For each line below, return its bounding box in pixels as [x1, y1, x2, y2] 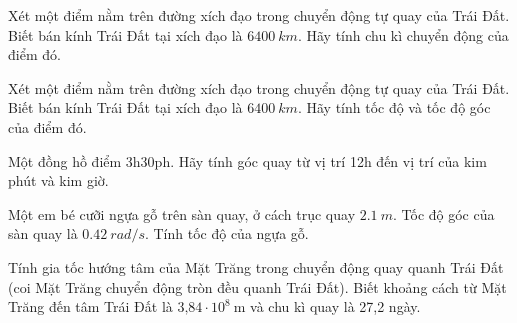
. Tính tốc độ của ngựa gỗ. [144, 223, 309, 244]
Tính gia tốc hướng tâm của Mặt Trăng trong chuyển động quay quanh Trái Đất [8, 256, 504, 277]
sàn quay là [8, 223, 78, 244]
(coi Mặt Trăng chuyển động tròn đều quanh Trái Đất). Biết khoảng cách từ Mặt [8, 276, 507, 297]
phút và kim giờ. [8, 170, 109, 191]
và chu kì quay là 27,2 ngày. [250, 296, 421, 317]
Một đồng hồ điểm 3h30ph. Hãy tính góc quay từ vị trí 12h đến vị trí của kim [8, 150, 487, 171]
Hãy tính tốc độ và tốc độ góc [306, 97, 491, 118]
